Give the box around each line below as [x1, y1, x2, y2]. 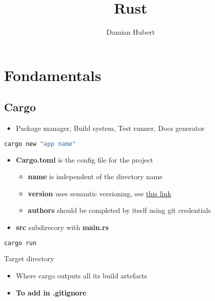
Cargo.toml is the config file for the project [16, 154, 153, 165]
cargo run [4, 239, 37, 247]
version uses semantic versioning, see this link [28, 188, 171, 198]
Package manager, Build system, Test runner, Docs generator [16, 123, 204, 133]
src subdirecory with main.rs [16, 221, 109, 232]
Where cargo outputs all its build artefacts [16, 270, 147, 281]
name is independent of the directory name [28, 171, 163, 182]
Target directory [4, 253, 54, 264]
